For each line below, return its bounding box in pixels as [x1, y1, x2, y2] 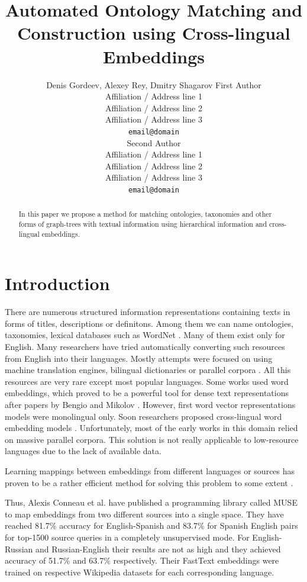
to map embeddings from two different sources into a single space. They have [5, 507, 284, 520]
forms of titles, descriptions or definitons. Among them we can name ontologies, [5, 317, 293, 329]
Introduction [5, 271, 110, 295]
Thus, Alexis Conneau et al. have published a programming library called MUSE [5, 496, 298, 509]
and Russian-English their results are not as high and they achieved [35, 542, 281, 555]
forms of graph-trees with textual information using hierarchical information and [18, 219, 267, 229]
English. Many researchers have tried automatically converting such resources [5, 340, 285, 353]
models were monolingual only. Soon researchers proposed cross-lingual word [5, 410, 282, 422]
